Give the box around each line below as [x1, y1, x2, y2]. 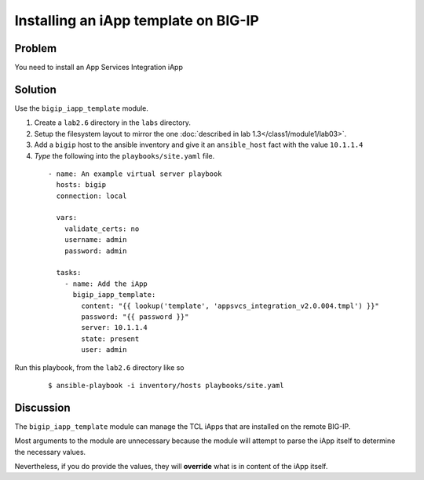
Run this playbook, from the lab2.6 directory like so [14, 362, 185, 372]
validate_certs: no [64, 224, 140, 233]
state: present [81, 334, 140, 343]
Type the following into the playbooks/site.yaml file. [34, 151, 215, 160]
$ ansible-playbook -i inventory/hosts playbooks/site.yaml [48, 381, 284, 390]
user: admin [81, 346, 127, 354]
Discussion [14, 401, 71, 414]
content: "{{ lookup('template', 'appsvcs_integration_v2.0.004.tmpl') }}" [81, 301, 380, 310]
